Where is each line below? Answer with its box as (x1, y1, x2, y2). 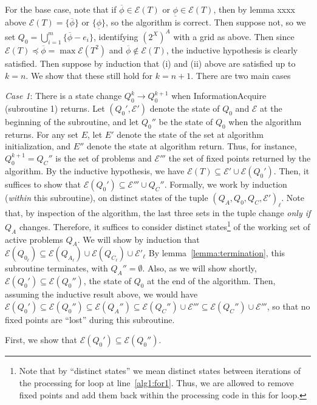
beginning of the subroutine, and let (5, 115, 139, 128)
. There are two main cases (191, 69, 291, 81)
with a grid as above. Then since (173, 30, 295, 43)
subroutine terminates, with (5, 262, 108, 274)
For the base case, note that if (5, 3, 117, 15)
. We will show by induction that (77, 233, 200, 245)
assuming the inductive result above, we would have (5, 288, 198, 301)
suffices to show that (5, 177, 81, 190)
